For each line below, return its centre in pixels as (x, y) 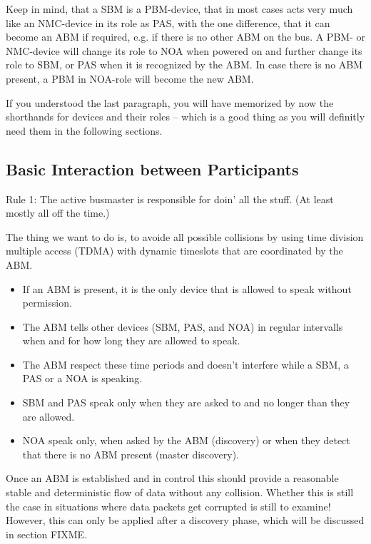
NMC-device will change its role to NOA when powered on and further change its (184, 50)
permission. (47, 303)
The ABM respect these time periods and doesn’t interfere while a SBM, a (185, 364)
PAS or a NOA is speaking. (82, 378)
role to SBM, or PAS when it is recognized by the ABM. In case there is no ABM (184, 65)
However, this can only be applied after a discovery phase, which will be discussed (185, 520)
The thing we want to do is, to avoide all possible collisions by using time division (185, 236)
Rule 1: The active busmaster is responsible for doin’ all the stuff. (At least (170, 199)
